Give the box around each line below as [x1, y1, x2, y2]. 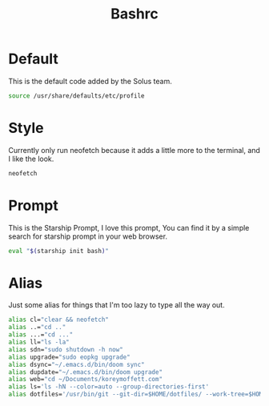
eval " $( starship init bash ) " [8, 247, 110, 255]
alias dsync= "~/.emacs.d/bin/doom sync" [8, 360, 146, 368]
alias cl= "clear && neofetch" [8, 316, 110, 324]
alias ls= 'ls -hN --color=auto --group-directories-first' [8, 383, 210, 391]
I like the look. [8, 154, 54, 163]
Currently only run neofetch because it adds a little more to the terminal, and [8, 145, 260, 155]
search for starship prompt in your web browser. [8, 231, 168, 241]
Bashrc [110, 5, 159, 23]
